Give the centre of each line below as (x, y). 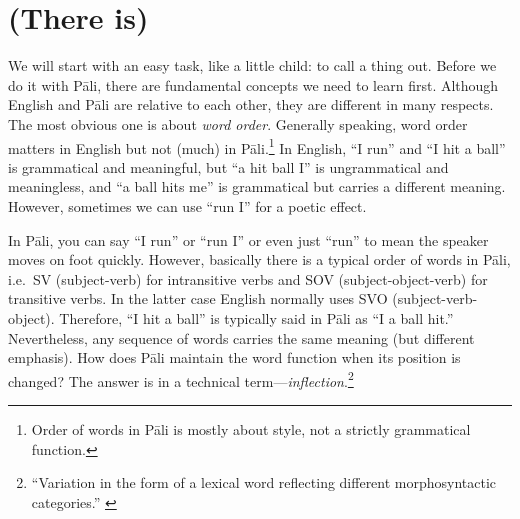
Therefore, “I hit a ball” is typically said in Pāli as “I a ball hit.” (256, 317)
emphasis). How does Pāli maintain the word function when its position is (234, 357)
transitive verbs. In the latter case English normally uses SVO (198, 298)
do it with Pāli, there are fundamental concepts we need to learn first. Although (253, 84)
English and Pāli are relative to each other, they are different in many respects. (251, 104)
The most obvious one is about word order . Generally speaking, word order (238, 123)
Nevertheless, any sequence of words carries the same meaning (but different (241, 337)
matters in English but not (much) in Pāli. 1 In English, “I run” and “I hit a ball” (257, 146)
